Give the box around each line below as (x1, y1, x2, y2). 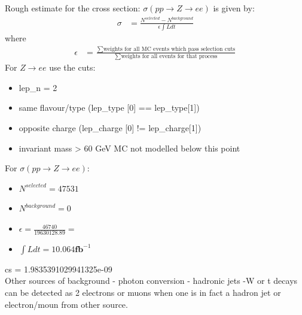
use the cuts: (49, 61, 96, 74)
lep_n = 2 (19, 81, 57, 93)
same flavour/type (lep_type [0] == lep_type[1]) (19, 101, 200, 114)
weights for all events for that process (121, 53, 218, 60)
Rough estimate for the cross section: (5, 2, 141, 14)
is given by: (213, 2, 255, 14)
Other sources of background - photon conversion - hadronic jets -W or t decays (5, 274, 298, 287)
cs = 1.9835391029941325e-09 (5, 262, 112, 275)
